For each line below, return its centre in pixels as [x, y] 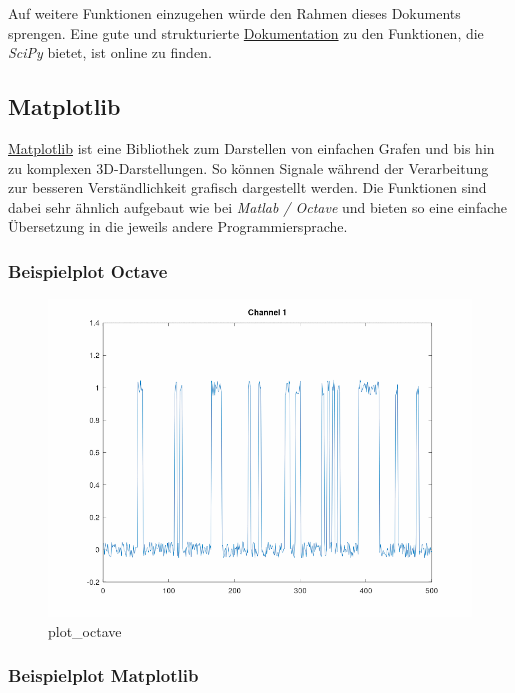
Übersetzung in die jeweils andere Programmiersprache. [178, 226]
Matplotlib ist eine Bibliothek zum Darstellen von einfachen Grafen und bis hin [251, 147]
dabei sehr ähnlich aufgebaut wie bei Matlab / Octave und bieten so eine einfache [258, 206]
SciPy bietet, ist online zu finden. [110, 52]
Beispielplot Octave [88, 270]
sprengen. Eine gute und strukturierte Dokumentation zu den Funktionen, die [246, 32]
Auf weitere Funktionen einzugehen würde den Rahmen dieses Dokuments [234, 13]
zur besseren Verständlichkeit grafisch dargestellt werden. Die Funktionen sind [247, 187]
